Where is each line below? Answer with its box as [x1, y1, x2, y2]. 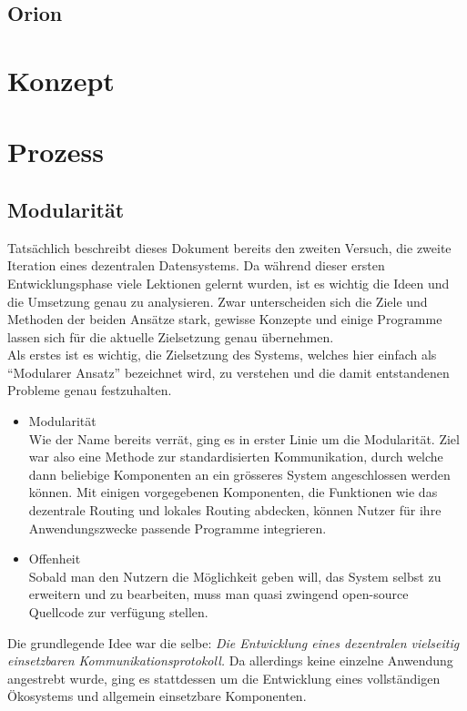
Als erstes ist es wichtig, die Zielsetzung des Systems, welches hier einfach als [7, 345, 437, 364]
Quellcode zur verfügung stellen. [28, 603, 208, 622]
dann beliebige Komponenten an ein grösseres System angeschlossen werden [28, 464, 451, 483]
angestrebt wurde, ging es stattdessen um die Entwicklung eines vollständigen [7, 668, 441, 687]
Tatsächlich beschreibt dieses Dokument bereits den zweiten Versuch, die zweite [7, 238, 452, 257]
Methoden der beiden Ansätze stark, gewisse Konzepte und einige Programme [7, 310, 442, 329]
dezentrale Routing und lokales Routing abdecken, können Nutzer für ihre [28, 501, 442, 520]
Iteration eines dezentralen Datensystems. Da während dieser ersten [7, 256, 385, 275]
